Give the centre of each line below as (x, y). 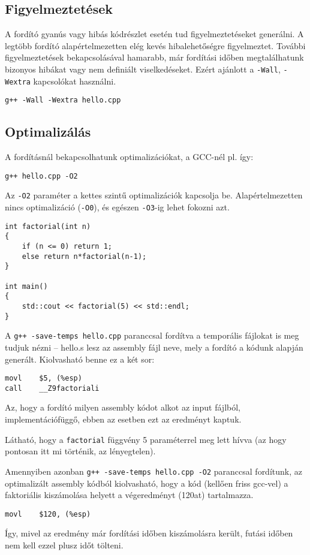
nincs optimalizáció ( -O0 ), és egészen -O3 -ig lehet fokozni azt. (117, 207)
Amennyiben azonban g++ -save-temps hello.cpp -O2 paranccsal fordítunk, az (154, 471)
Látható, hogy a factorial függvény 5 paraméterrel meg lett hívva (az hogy (146, 439)
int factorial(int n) (48, 226)
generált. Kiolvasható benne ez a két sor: (80, 359)
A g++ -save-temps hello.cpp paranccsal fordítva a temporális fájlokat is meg (152, 335)
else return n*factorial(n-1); (84, 256)
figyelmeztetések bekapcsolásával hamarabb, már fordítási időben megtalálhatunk (154, 57)
